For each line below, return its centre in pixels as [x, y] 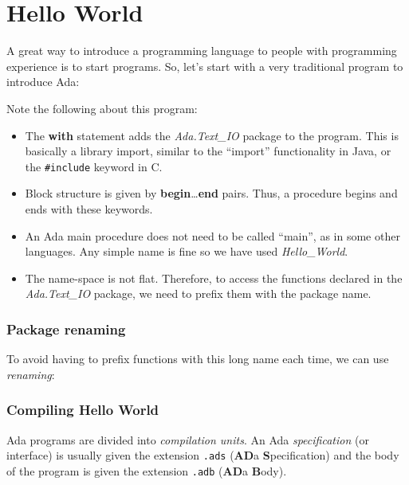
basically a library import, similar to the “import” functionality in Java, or [208, 151]
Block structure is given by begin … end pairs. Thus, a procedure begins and [211, 193]
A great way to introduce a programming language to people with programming [202, 51]
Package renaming [66, 329]
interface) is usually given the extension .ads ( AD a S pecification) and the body [203, 455]
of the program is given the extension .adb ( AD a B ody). [147, 470]
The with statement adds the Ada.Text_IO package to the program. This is [212, 135]
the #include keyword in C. [94, 166]
